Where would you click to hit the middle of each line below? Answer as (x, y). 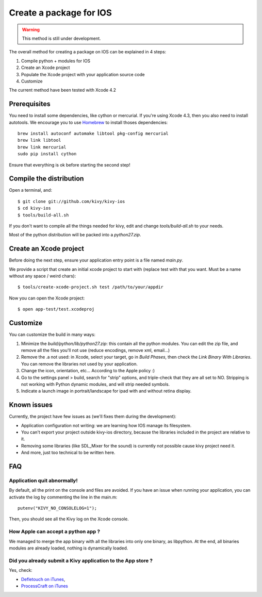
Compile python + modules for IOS (56, 61)
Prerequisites (30, 104)
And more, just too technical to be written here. (68, 453)
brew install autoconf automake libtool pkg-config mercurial (93, 133)
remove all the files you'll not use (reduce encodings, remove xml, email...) (95, 350)
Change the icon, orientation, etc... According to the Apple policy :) (88, 371)
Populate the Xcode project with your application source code (83, 74)
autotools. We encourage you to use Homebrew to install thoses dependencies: (88, 122)
